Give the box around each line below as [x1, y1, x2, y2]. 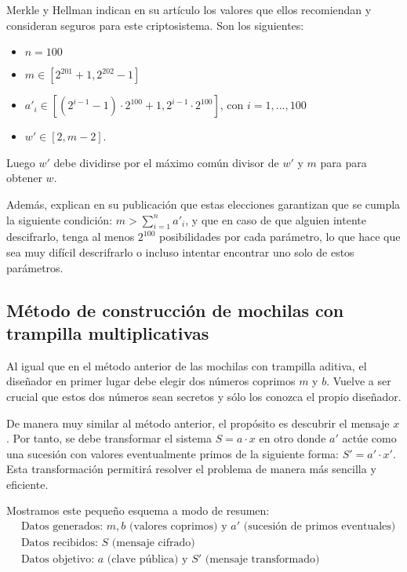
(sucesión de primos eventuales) [243, 521, 396, 533]
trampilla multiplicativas [6, 320, 209, 344]
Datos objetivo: [20, 554, 95, 566]
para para [320, 154, 367, 170]
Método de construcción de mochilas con [6, 297, 344, 322]
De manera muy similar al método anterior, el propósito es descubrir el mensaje [6, 414, 390, 431]
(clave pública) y [107, 554, 188, 566]
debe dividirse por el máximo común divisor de [53, 154, 279, 170]
